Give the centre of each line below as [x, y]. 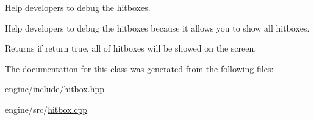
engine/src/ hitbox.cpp [46, 109]
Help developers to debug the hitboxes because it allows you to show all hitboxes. [157, 28]
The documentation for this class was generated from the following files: [139, 68]
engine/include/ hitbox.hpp [55, 89]
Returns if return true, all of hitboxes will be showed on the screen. [131, 48]
